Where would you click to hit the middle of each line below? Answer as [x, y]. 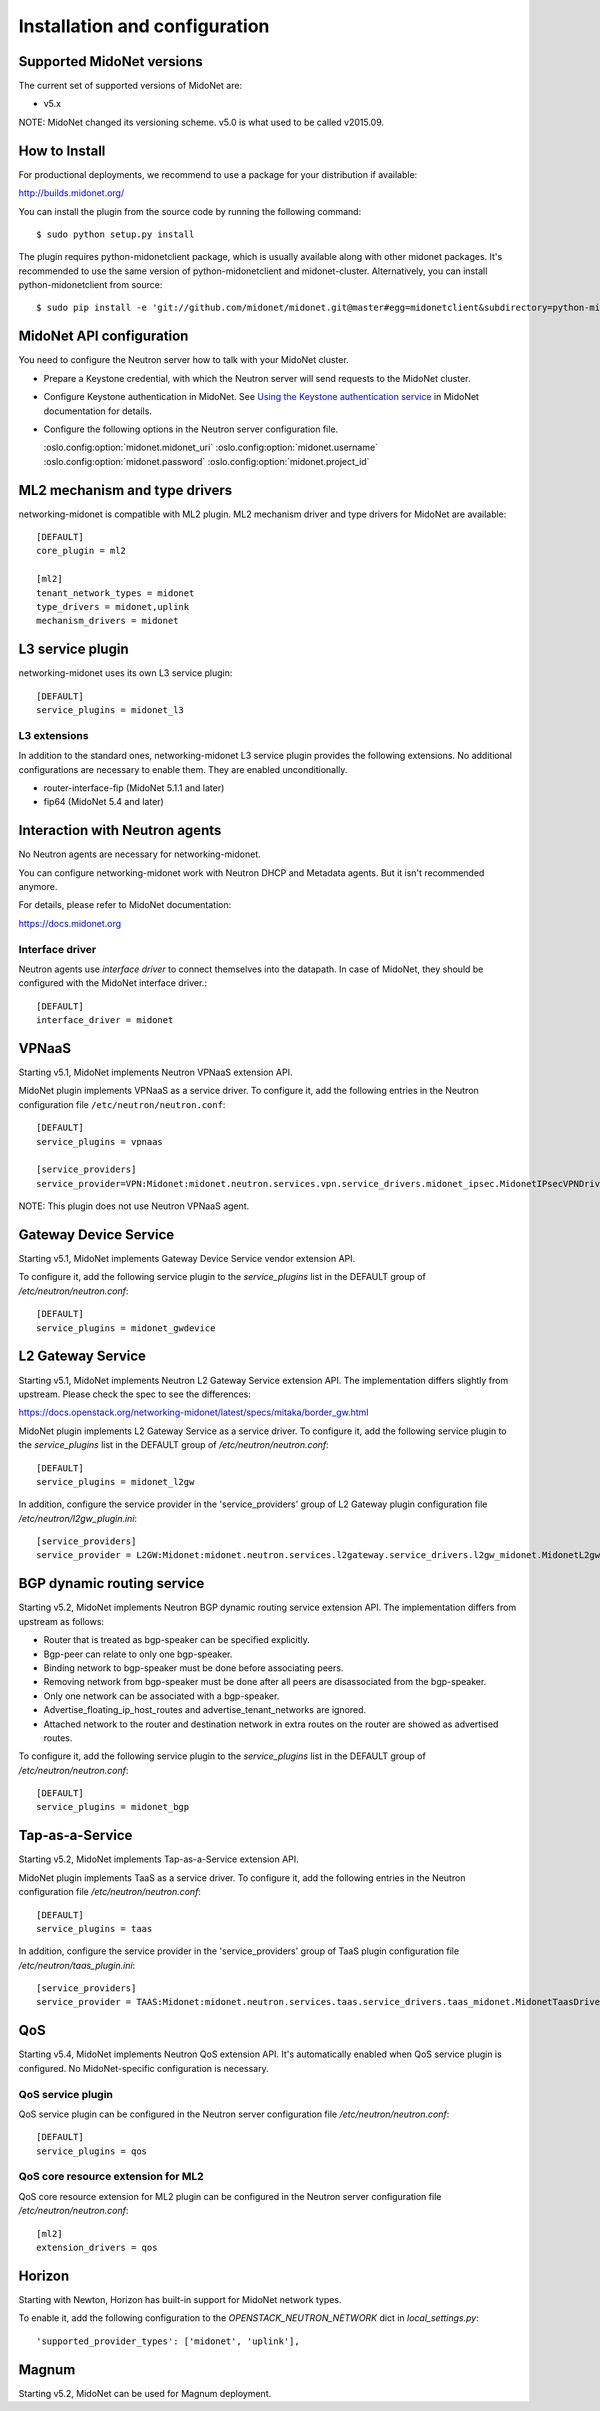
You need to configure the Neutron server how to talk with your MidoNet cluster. [183, 360]
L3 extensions [53, 735]
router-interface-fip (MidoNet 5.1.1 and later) [134, 787]
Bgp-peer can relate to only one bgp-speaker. [138, 1654]
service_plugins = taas [94, 1928]
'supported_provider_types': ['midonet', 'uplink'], [168, 2341]
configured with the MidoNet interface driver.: [112, 983]
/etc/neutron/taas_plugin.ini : [77, 1965]
